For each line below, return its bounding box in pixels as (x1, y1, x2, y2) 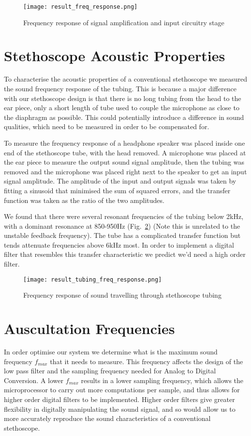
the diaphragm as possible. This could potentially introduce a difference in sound (4, 112, 244, 122)
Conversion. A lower (4, 375, 64, 385)
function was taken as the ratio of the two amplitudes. (4, 195, 164, 205)
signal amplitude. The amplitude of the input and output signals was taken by (4, 176, 236, 186)
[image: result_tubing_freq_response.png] (23, 276, 162, 283)
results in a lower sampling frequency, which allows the (81, 375, 244, 385)
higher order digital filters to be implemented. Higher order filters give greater (4, 394, 235, 404)
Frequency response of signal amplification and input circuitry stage (23, 17, 224, 27)
